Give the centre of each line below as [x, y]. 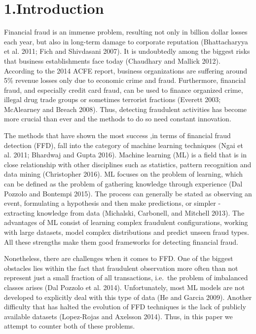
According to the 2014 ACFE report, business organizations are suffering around [126, 70]
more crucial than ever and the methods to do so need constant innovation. [118, 119]
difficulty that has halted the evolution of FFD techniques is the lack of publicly [125, 307]
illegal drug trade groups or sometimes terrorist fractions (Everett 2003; [112, 99]
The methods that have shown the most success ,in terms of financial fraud [117, 135]
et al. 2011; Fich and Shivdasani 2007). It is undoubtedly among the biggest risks [127, 51]
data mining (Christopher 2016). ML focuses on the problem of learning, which [124, 174]
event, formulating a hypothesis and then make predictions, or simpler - [112, 203]
